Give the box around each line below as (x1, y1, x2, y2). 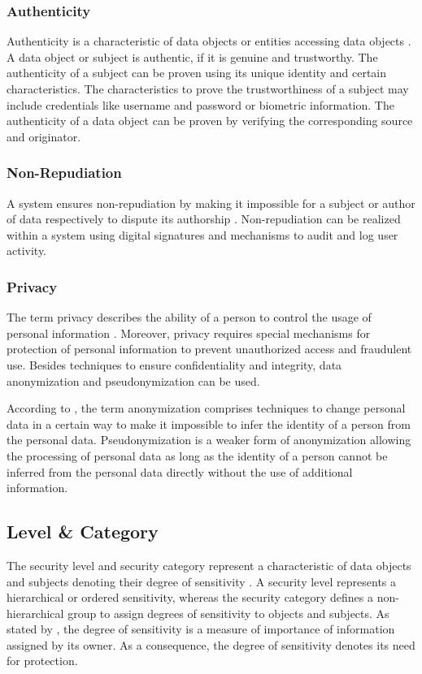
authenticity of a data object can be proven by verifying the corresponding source (7, 112, 413, 129)
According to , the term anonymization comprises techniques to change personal (7, 400, 406, 417)
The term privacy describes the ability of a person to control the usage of (7, 309, 372, 326)
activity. (7, 242, 47, 259)
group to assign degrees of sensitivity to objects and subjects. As (67, 604, 389, 621)
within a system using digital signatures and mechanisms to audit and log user (7, 226, 398, 243)
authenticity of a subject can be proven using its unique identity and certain (7, 64, 387, 81)
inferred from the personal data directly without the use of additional (7, 463, 353, 480)
